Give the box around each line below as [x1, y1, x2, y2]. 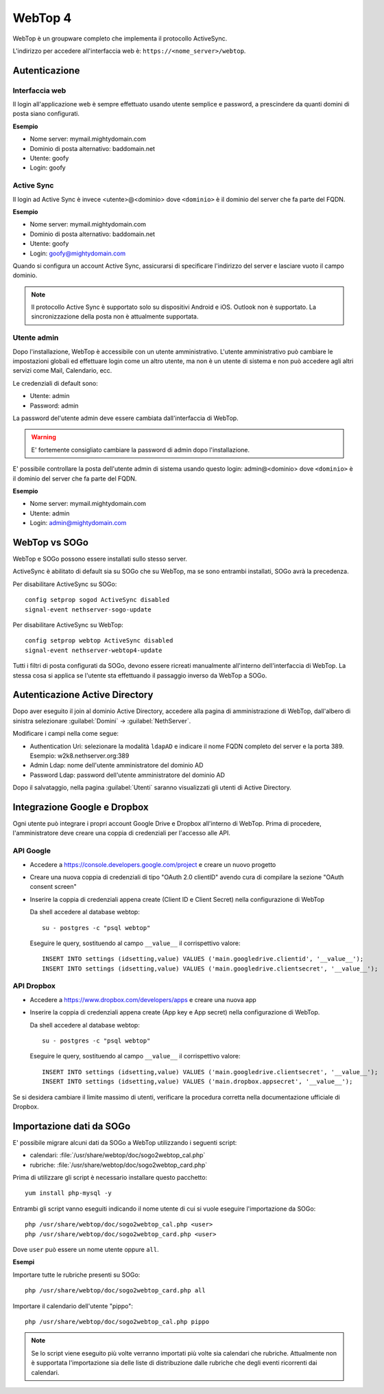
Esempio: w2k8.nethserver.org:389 [29, 752, 130, 760]
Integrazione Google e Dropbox [12, 801, 149, 813]
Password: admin [29, 402, 79, 410]
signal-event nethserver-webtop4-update [25, 646, 163, 654]
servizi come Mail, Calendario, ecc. [12, 367, 112, 375]
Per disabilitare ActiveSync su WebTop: [12, 620, 123, 629]
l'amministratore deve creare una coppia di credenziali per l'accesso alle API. [12, 829, 231, 837]
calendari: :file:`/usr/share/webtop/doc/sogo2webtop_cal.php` [29, 1151, 206, 1159]
